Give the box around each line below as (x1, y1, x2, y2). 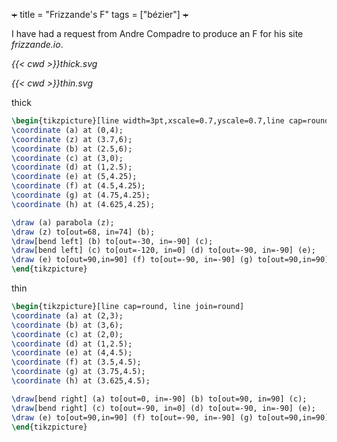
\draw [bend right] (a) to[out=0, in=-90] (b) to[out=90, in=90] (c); (11, 394, 308, 404)
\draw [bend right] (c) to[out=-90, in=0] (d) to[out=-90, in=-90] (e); (11, 403, 316, 413)
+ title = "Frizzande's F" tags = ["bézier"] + (11, 9, 189, 20)
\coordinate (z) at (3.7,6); (11, 134, 133, 144)
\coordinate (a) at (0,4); (11, 125, 124, 135)
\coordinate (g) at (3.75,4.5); (11, 367, 146, 377)
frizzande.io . (11, 39, 64, 50)
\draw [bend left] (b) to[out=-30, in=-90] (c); (11, 236, 214, 246)
